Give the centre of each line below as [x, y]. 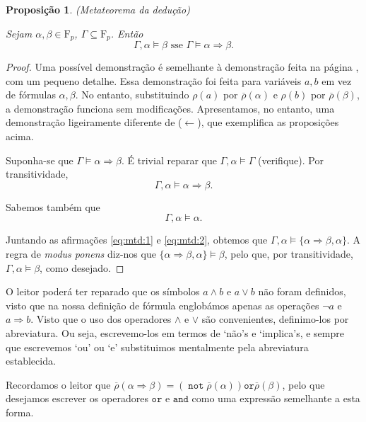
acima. [20, 136]
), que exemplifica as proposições [268, 122]
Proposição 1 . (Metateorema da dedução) [98, 9]
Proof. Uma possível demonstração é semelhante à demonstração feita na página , [182, 67]
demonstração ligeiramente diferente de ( [94, 122]
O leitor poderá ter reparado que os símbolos [103, 291]
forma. [20, 412]
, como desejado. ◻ [82, 267]
